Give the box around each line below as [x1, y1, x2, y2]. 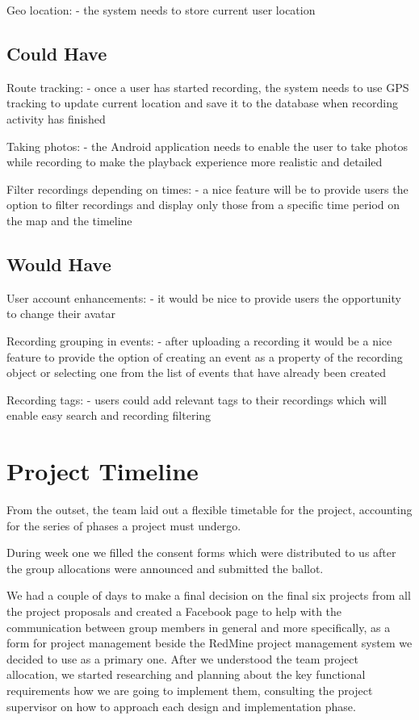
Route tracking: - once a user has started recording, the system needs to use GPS [6, 78, 409, 95]
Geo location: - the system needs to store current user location [6, 2, 316, 18]
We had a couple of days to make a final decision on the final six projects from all [6, 587, 411, 604]
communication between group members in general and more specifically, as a [6, 618, 391, 635]
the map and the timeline [6, 211, 132, 228]
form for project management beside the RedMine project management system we [6, 634, 413, 651]
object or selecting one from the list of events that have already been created [6, 364, 387, 381]
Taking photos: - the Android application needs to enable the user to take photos [6, 137, 409, 154]
